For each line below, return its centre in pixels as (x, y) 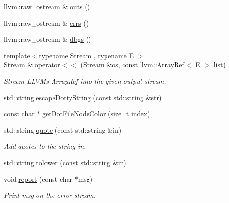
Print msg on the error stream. (50, 195)
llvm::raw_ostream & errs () (46, 23)
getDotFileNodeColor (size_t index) (96, 114)
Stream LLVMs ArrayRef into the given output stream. (85, 81)
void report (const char (38, 179)
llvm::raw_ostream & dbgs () (48, 39)
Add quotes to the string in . (45, 146)
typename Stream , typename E (86, 55)
